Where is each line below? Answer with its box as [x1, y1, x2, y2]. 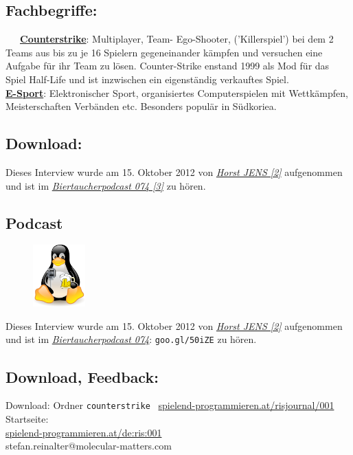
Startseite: [5, 411, 49, 425]
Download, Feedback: [5, 366, 159, 387]
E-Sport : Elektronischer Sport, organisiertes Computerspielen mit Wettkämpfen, [5, 85, 348, 100]
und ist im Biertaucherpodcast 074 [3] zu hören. [5, 178, 206, 192]
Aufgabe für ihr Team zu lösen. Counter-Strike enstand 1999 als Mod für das [5, 58, 330, 73]
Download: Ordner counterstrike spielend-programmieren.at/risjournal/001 [5, 398, 334, 412]
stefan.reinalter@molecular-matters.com [5, 439, 172, 453]
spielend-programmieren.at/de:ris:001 [5, 425, 162, 439]
